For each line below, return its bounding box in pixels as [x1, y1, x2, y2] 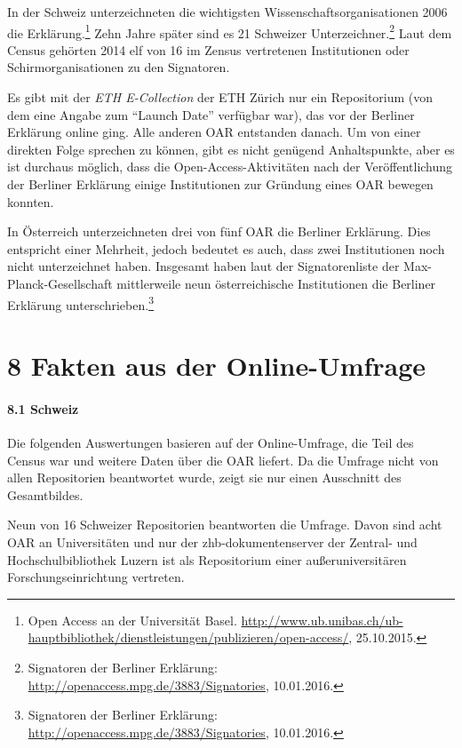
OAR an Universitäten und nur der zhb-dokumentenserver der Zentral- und [7, 532, 418, 551]
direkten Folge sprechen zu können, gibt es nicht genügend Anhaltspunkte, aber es [7, 139, 455, 158]
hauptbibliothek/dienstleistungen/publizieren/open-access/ [28, 628, 349, 647]
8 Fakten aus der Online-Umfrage [7, 347, 426, 383]
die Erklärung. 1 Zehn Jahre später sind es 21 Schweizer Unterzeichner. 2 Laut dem [7, 20, 452, 42]
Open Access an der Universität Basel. [28, 610, 237, 629]
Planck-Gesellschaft [7, 274, 113, 292]
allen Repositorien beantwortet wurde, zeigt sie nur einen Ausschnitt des [7, 468, 402, 487]
